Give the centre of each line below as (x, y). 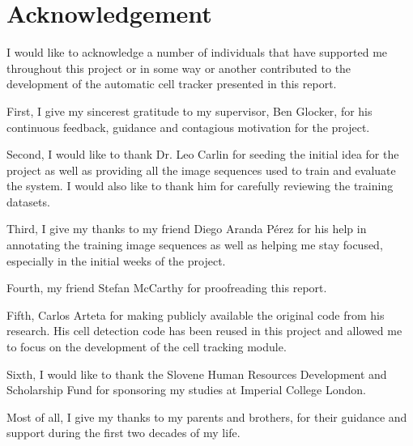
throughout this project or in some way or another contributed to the (179, 68)
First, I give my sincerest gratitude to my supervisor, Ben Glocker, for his (189, 110)
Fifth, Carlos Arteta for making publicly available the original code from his (196, 314)
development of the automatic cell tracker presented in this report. (172, 84)
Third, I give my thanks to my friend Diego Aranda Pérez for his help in (187, 229)
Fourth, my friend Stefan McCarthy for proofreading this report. (167, 288)
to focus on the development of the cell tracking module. (147, 347)
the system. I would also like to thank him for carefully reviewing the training (200, 186)
